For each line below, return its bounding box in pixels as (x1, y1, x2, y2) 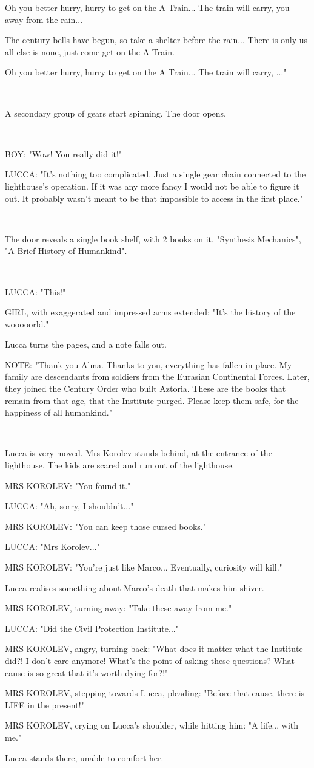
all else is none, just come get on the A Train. (5, 45, 175, 58)
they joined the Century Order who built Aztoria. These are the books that (5, 382, 286, 395)
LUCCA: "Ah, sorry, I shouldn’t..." (5, 499, 134, 512)
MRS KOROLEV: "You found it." (5, 479, 131, 492)
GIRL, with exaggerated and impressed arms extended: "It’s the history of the (5, 306, 296, 318)
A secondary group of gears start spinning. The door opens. (5, 106, 226, 119)
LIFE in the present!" (5, 698, 84, 711)
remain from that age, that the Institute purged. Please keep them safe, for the (5, 394, 299, 406)
